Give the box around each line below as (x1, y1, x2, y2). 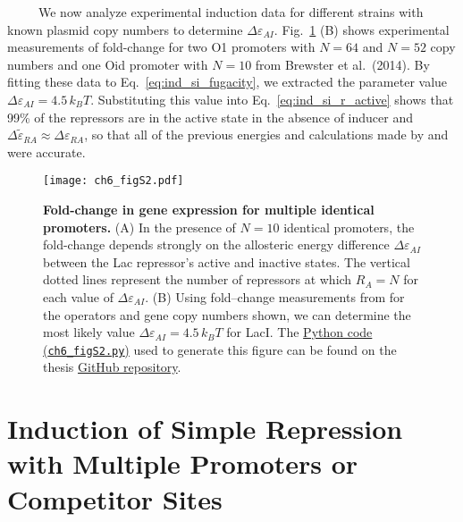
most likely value (43, 323, 135, 341)
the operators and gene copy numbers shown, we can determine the (43, 305, 411, 324)
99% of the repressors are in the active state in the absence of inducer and (7, 107, 413, 126)
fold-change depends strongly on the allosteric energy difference (43, 235, 390, 254)
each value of (43, 287, 114, 306)
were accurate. (7, 142, 86, 161)
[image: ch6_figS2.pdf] (43, 174, 184, 188)
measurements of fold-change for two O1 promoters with (7, 38, 316, 56)
